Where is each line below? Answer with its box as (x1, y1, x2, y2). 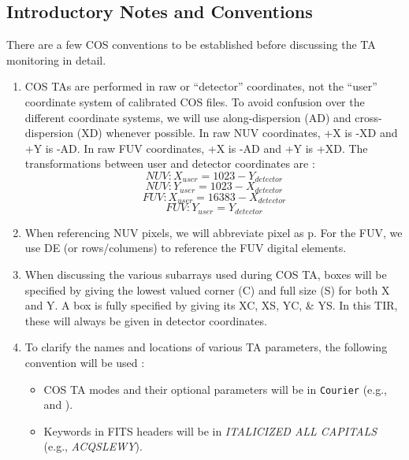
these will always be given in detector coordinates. (24, 312, 267, 328)
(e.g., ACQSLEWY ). (43, 438, 143, 454)
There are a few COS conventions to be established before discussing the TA (6, 36, 376, 53)
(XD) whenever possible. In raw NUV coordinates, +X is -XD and (76, 124, 398, 141)
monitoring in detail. (6, 51, 106, 68)
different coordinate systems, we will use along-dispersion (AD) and (24, 109, 351, 125)
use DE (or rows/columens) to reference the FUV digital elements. (24, 239, 347, 256)
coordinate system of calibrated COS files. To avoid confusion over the (24, 93, 365, 109)
